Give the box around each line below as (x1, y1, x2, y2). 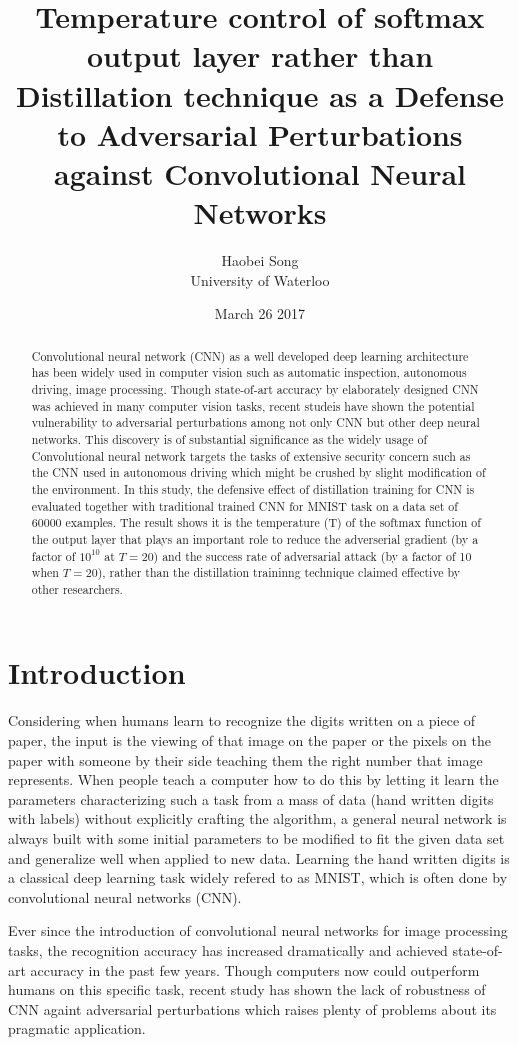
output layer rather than (86, 35, 434, 76)
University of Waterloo (190, 269, 330, 290)
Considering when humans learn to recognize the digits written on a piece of (8, 710, 476, 731)
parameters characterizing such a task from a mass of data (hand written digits (8, 788, 494, 809)
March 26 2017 (214, 303, 306, 324)
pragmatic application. (8, 1018, 146, 1039)
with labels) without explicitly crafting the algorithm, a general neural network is (8, 808, 507, 829)
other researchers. (31, 580, 123, 597)
